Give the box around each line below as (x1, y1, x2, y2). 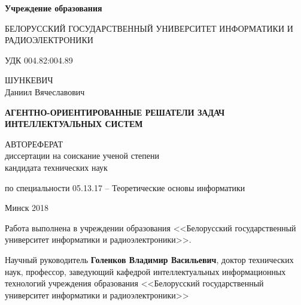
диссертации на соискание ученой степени (5, 149, 159, 162)
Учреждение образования (5, 2, 102, 14)
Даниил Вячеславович (5, 85, 85, 98)
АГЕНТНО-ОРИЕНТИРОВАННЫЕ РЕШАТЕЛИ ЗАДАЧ (5, 105, 225, 118)
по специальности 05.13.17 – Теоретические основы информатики (5, 181, 245, 194)
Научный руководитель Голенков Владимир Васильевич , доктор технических (5, 253, 294, 265)
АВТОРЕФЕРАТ (5, 137, 63, 150)
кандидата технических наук (5, 161, 108, 173)
